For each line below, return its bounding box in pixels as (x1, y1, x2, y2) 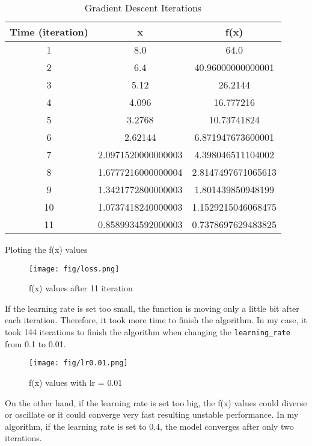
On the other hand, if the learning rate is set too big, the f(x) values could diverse (5, 396, 307, 409)
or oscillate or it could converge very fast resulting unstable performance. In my (5, 408, 299, 421)
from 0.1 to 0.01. (5, 337, 66, 350)
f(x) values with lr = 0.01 (29, 376, 123, 388)
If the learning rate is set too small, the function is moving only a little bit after (5, 302, 299, 314)
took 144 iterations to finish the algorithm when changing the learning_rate (5, 326, 290, 338)
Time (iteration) (10, 25, 88, 39)
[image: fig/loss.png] (29, 264, 120, 273)
